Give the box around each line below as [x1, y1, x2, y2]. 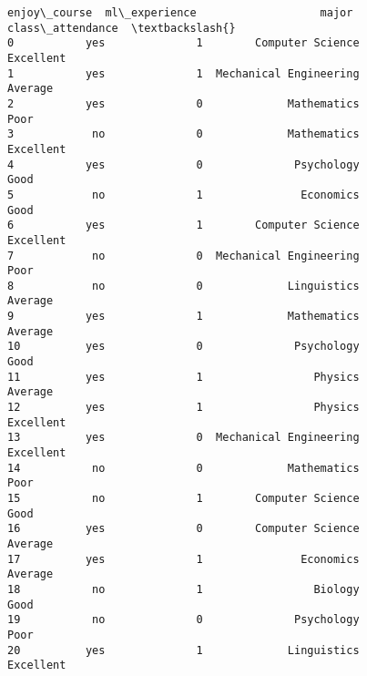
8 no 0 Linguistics [7, 279, 360, 292]
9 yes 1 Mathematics [7, 310, 360, 323]
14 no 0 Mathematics [7, 461, 360, 475]
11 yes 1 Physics [7, 370, 360, 384]
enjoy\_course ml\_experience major [7, 6, 353, 19]
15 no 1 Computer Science [7, 492, 360, 505]
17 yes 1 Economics [7, 552, 360, 566]
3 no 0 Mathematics [7, 128, 360, 141]
